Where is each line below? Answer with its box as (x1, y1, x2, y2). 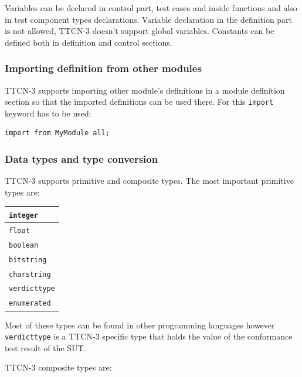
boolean (9, 241, 39, 249)
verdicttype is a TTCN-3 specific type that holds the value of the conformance (5, 330, 293, 342)
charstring (9, 270, 51, 279)
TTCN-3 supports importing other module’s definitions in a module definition (5, 84, 285, 96)
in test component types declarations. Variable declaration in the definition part (5, 13, 293, 25)
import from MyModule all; (5, 129, 110, 138)
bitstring (9, 255, 47, 264)
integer (9, 211, 39, 220)
